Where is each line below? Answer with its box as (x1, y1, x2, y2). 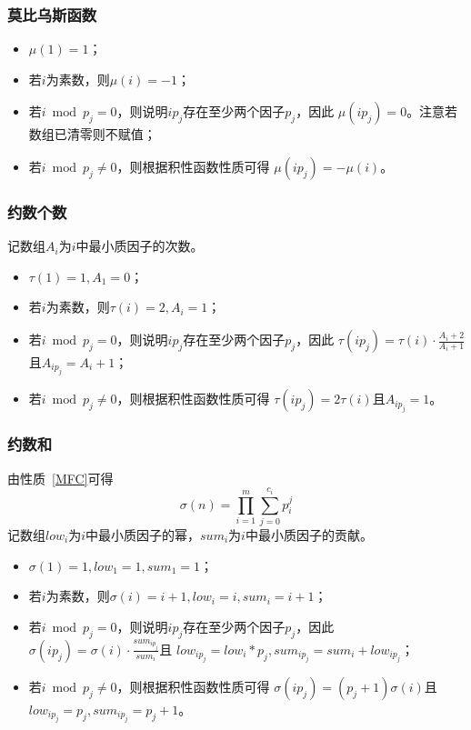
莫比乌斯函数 (7, 3, 97, 25)
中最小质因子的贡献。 (245, 525, 373, 544)
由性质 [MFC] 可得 (7, 468, 114, 487)
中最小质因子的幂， (85, 525, 201, 544)
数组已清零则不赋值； (28, 125, 156, 144)
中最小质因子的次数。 (75, 236, 204, 255)
